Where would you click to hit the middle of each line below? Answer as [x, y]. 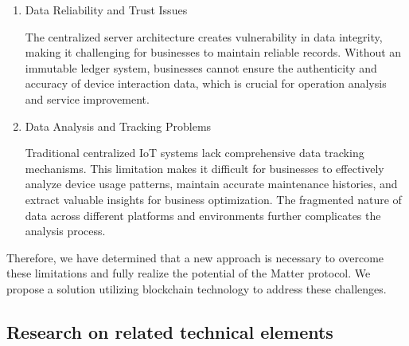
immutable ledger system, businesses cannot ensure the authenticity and [201, 67]
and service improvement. [87, 98]
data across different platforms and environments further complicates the [203, 215]
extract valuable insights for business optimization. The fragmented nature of [213, 199]
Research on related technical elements [170, 331]
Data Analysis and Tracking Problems [118, 126]
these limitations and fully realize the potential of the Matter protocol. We [189, 273]
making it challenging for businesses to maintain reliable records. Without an [213, 52]
